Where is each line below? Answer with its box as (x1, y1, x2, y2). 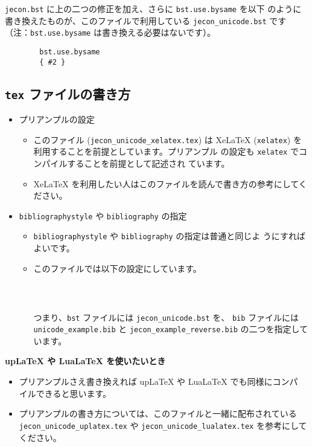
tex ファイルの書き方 (5, 84, 131, 103)
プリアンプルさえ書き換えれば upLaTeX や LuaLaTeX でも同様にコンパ (19, 375, 298, 388)
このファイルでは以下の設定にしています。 (33, 262, 202, 274)
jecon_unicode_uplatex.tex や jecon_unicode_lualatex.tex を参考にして (19, 419, 307, 431)
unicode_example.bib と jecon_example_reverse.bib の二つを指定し (33, 323, 300, 335)
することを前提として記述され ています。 (67, 156, 230, 169)
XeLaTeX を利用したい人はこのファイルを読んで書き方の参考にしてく (33, 177, 307, 190)
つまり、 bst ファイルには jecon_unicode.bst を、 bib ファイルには (33, 310, 299, 323)
